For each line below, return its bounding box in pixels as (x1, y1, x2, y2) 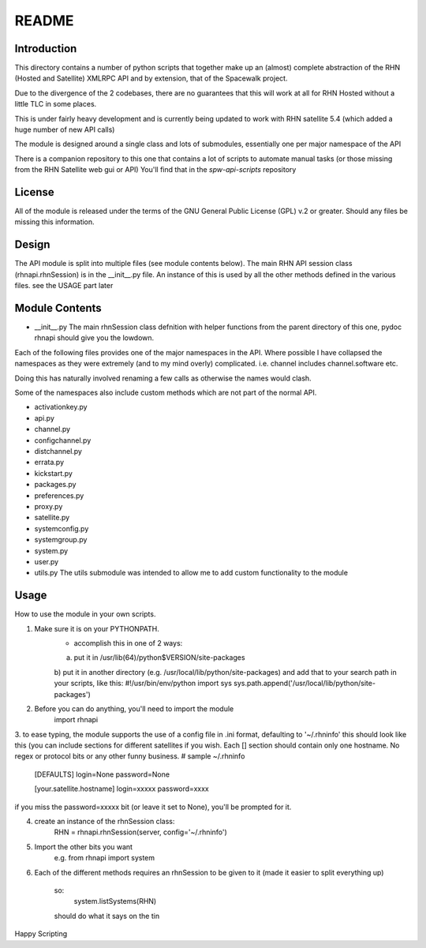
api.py (34, 413, 55, 422)
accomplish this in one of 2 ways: (73, 638, 183, 647)
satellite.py (34, 513, 70, 523)
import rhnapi (54, 715, 99, 725)
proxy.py (34, 501, 63, 511)
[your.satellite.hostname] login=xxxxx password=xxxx (34, 784, 209, 793)
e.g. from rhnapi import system (54, 853, 155, 863)
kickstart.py (34, 468, 73, 478)
